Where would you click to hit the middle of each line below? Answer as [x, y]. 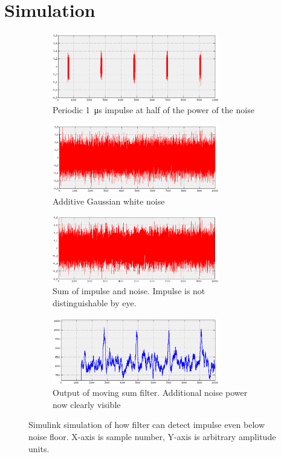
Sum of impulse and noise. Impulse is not [129, 291]
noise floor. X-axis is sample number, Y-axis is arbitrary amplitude [152, 436]
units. [39, 448]
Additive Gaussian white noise [109, 201]
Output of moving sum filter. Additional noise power [150, 393]
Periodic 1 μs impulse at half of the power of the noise [153, 110]
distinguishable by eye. [95, 302]
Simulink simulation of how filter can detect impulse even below [147, 425]
